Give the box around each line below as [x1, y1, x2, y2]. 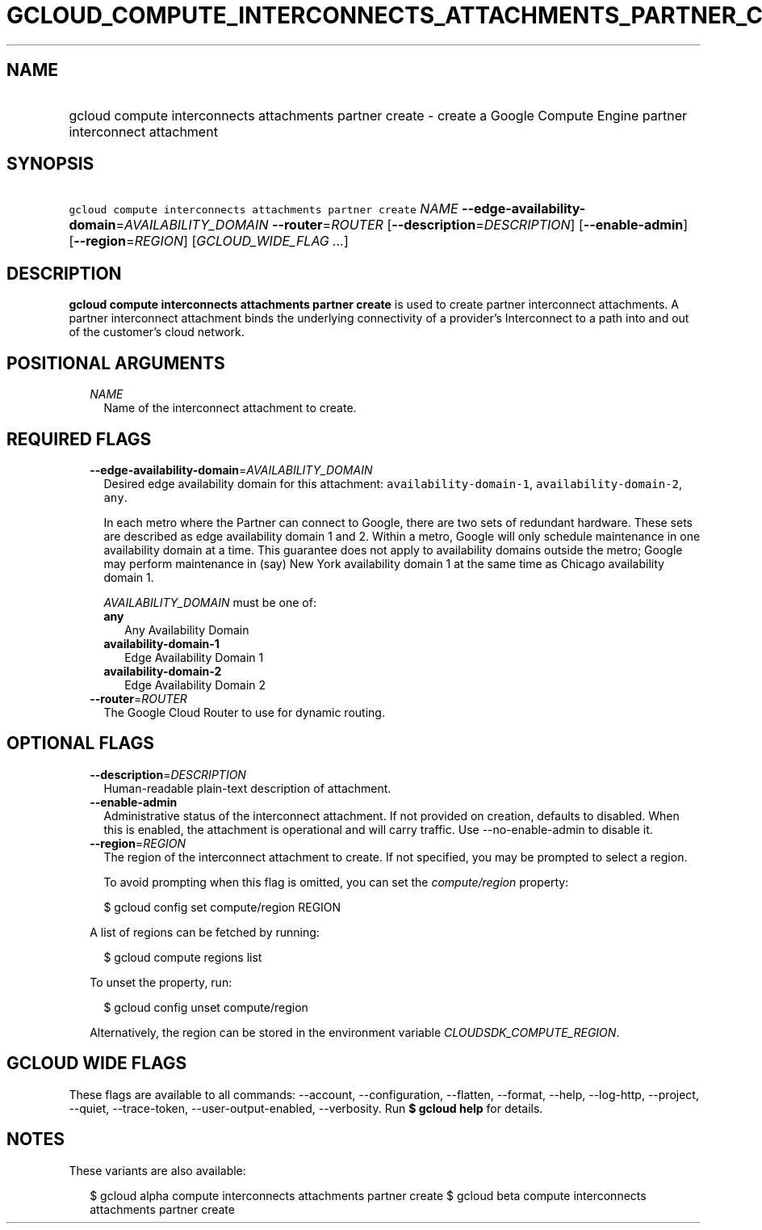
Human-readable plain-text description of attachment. [103, 781, 391, 795]
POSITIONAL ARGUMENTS [6, 352, 225, 373]
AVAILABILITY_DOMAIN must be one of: [103, 595, 316, 609]
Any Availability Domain [124, 622, 249, 637]
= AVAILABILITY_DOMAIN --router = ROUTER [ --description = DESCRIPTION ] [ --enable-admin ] [115, 217, 689, 234]
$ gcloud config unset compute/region [103, 1000, 308, 1014]
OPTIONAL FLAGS [6, 733, 154, 754]
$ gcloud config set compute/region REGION [103, 899, 341, 914]
